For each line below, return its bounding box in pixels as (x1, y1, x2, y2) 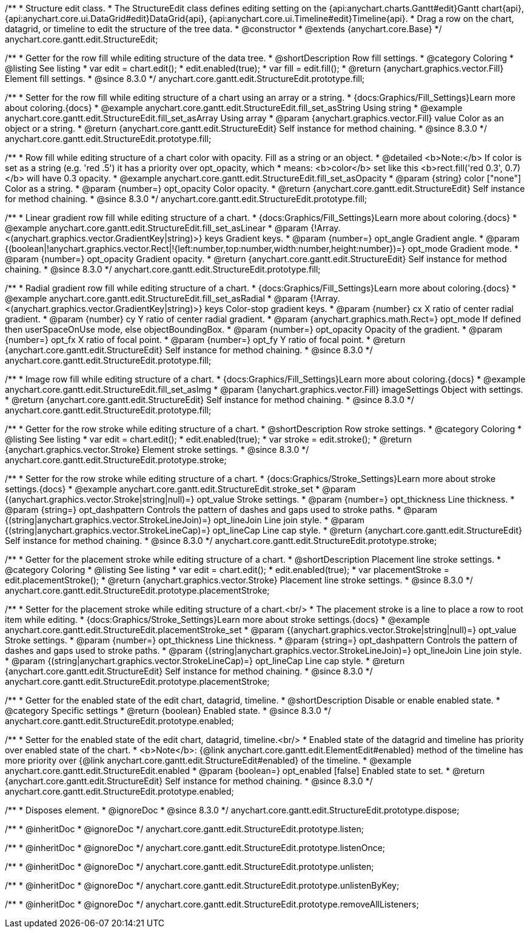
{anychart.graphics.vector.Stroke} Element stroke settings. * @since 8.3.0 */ (5, 444, 309, 455)
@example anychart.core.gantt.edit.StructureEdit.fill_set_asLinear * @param (5, 223, 309, 233)
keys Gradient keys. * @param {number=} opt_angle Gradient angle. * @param (204, 233, 520, 243)
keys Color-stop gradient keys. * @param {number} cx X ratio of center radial (204, 304, 514, 314)
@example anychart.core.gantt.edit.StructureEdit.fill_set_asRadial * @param (5, 293, 308, 304)
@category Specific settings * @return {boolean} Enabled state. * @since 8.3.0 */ (5, 705, 331, 716)
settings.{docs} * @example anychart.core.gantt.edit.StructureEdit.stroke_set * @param (5, 484, 356, 494)
